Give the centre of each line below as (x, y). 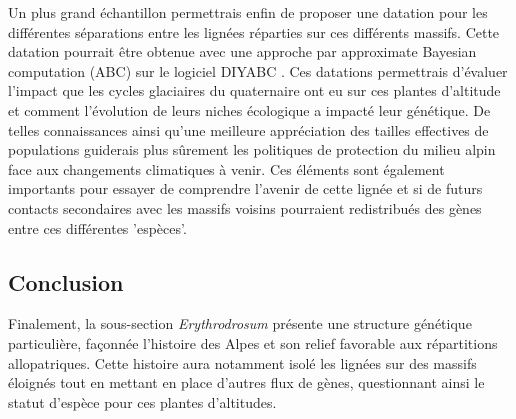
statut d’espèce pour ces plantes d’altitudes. (142, 401)
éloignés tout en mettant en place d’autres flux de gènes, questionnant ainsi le (246, 382)
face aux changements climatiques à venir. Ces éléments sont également (226, 168)
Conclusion (66, 281)
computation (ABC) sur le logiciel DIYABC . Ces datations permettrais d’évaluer (258, 70)
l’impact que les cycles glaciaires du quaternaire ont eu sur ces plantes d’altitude (254, 90)
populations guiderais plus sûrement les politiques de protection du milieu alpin (252, 149)
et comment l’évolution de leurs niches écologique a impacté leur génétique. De (249, 109)
